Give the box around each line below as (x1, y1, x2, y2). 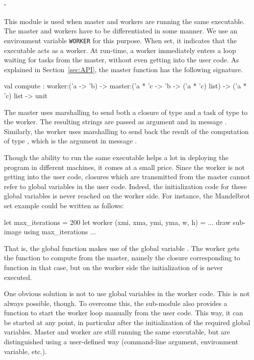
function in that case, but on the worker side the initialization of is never (4, 262, 223, 272)
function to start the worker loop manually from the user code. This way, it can (4, 307, 243, 318)
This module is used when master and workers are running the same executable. (4, 16, 245, 26)
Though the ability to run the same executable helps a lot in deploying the (4, 152, 229, 162)
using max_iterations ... (24, 226, 96, 237)
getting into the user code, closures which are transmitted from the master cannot (4, 171, 251, 182)
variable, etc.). (4, 346, 47, 356)
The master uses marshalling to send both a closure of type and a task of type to (4, 107, 248, 117)
